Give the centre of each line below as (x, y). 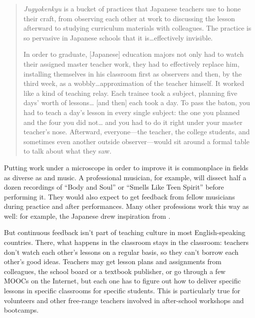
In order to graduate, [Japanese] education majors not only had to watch (133, 54)
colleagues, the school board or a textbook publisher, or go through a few (115, 271)
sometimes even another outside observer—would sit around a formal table (136, 141)
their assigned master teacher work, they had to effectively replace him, (131, 63)
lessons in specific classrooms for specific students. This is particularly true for (122, 291)
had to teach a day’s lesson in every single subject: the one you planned (132, 112)
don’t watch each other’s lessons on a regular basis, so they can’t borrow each (121, 252)
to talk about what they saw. (67, 151)
